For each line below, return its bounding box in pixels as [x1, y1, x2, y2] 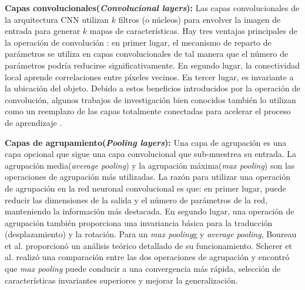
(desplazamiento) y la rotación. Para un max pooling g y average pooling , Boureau [5, 228, 297, 240]
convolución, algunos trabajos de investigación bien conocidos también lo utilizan [5, 93, 296, 105]
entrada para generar [5, 25, 81, 37]
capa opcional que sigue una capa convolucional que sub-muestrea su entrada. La [5, 148, 297, 160]
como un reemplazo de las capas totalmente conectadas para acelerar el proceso [5, 105, 291, 117]
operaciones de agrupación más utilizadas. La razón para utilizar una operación [5, 170, 291, 183]
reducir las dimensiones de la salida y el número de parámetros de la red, [5, 193, 268, 206]
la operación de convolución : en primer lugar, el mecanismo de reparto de [5, 36, 272, 48]
